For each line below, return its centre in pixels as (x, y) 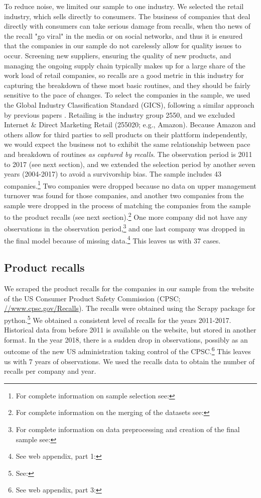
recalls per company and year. (50, 371)
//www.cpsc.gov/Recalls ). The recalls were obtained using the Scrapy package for (130, 308)
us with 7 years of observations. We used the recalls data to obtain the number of (129, 361)
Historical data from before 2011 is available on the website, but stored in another (130, 330)
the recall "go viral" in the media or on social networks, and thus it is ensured (123, 35)
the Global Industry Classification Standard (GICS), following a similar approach (129, 104)
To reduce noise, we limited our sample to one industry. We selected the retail (124, 6)
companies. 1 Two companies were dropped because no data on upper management (130, 185)
